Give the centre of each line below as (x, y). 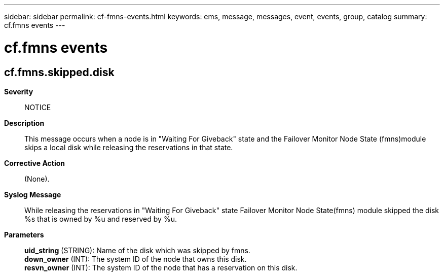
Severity (19, 91)
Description (24, 123)
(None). (37, 179)
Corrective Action (34, 163)
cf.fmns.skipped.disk (59, 72)
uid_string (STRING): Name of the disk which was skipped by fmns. (137, 250)
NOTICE (38, 107)
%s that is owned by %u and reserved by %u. (101, 219)
